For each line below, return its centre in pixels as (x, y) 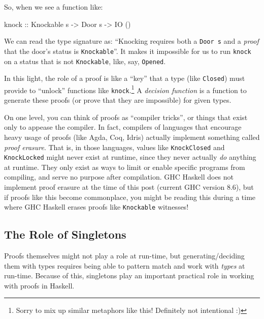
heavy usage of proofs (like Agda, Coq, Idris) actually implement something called (132, 137)
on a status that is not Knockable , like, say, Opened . (85, 61)
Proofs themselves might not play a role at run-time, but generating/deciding (124, 256)
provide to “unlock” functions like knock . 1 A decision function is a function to (125, 89)
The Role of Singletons (65, 234)
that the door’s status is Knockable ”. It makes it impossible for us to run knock (128, 51)
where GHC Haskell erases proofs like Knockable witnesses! (96, 207)
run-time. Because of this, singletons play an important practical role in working (129, 275)
